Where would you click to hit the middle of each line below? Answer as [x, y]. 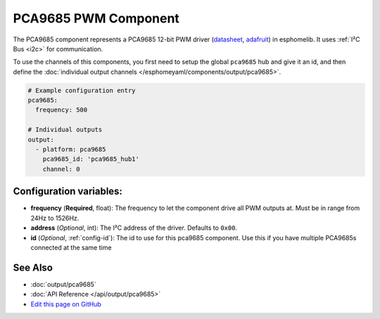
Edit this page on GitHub [66, 304]
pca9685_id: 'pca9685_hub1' [91, 159]
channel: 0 [61, 169]
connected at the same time [71, 247]
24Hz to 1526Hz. [55, 218]
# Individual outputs [65, 130]
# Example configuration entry [82, 90]
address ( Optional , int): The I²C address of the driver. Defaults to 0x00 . [134, 228]
